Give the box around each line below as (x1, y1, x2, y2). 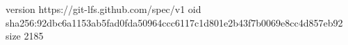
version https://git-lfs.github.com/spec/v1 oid (6, 2, 201, 16)
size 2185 (6, 29, 44, 43)
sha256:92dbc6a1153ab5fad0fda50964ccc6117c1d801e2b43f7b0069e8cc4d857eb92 (6, 15, 343, 29)
